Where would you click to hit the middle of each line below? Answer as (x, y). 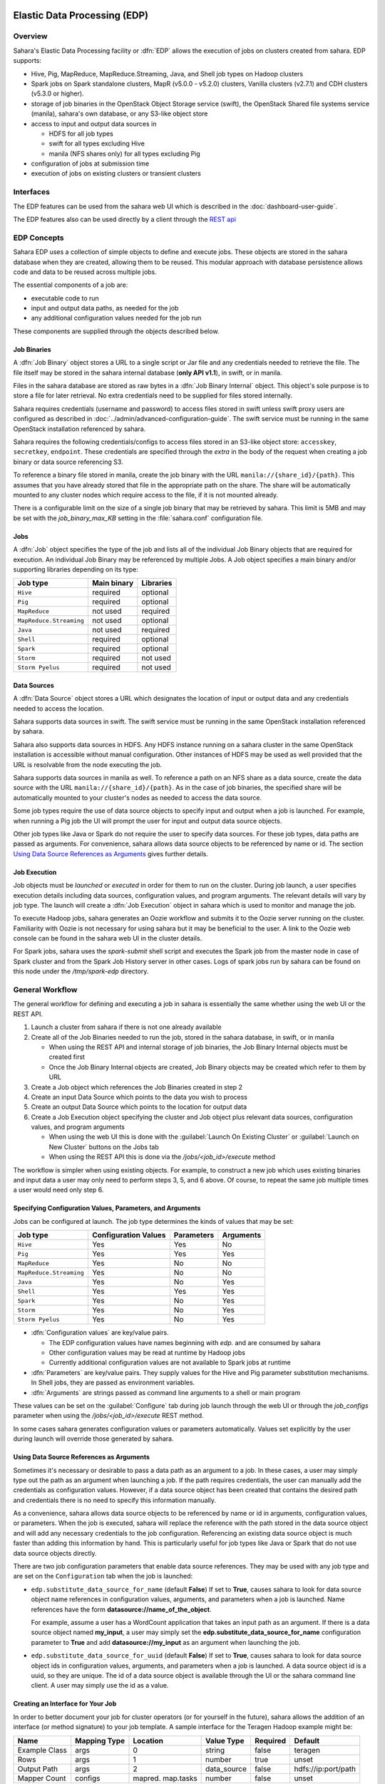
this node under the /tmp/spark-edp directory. (81, 971)
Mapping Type (100, 1740)
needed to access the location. (58, 708)
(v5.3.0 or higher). (58, 93)
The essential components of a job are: (71, 285)
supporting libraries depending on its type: (76, 569)
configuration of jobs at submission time (90, 163)
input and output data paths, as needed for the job (105, 308)
